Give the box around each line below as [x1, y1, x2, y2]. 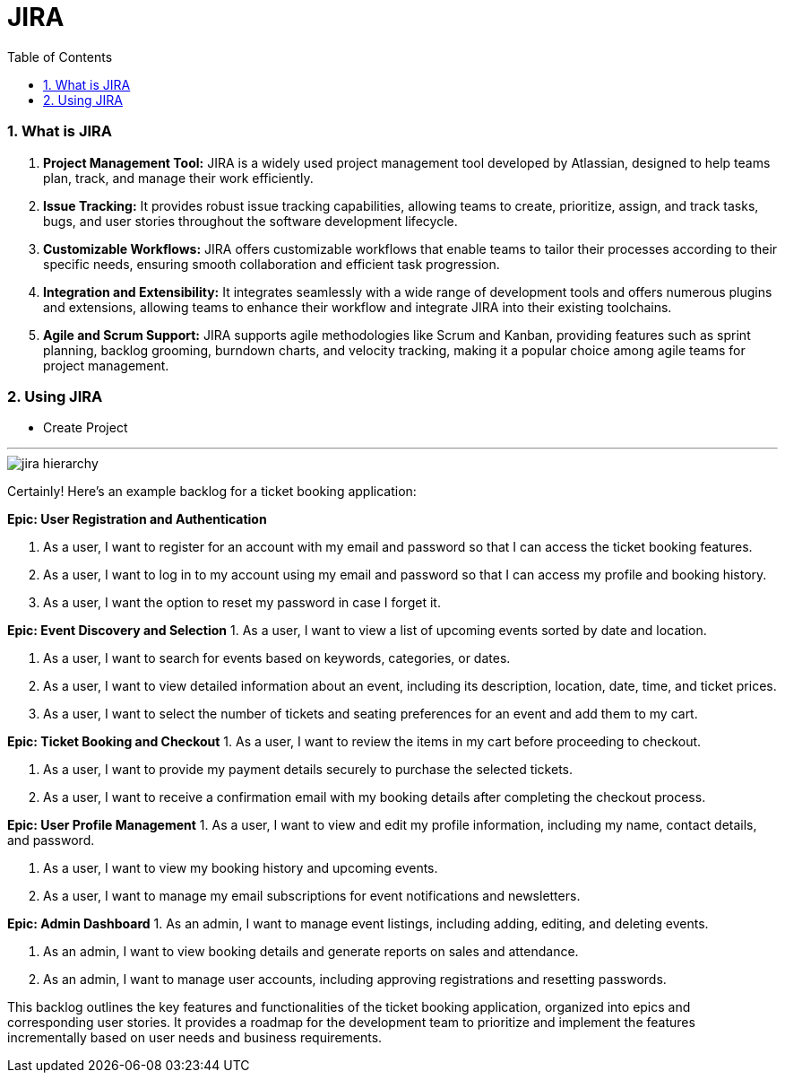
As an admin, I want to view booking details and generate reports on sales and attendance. [43, 944, 579, 960]
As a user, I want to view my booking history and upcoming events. [43, 860, 438, 876]
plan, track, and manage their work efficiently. [43, 170, 314, 186]
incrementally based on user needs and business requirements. [7, 1030, 383, 1046]
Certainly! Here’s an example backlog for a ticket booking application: [7, 483, 417, 500]
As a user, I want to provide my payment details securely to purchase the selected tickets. [43, 762, 574, 778]
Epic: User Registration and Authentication [7, 511, 267, 527]
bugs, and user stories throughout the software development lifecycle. [43, 213, 458, 229]
